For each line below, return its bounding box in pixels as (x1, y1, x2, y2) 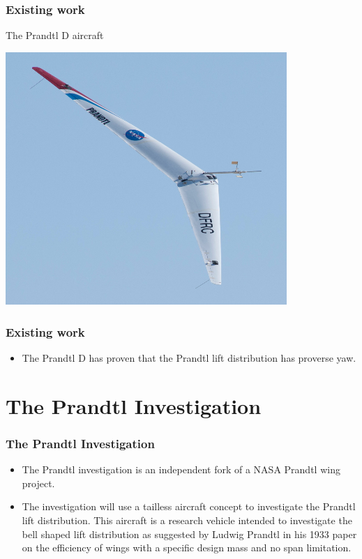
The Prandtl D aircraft (6, 28, 104, 43)
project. (22, 475, 55, 490)
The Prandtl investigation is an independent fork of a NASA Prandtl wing (22, 462, 340, 477)
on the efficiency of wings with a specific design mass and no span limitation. (22, 540, 352, 555)
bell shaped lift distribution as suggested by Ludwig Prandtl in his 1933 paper (22, 526, 357, 541)
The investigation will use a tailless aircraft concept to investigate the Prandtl (22, 499, 356, 514)
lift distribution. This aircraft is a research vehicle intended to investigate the (22, 512, 352, 527)
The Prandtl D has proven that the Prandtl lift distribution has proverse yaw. (22, 350, 356, 365)
